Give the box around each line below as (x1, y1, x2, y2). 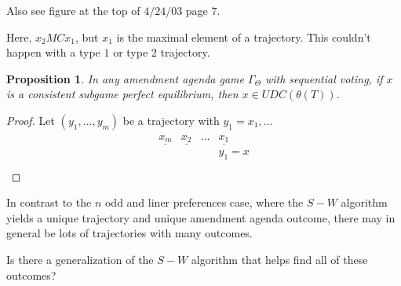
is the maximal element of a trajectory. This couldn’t (116, 28, 371, 45)
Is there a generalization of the (6, 251, 154, 267)
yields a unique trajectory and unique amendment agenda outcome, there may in (6, 209, 396, 225)
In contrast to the (6, 194, 92, 211)
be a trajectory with (122, 112, 220, 128)
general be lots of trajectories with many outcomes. (6, 225, 253, 241)
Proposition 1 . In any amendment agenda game (6, 70, 244, 86)
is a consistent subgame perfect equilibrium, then (6, 86, 239, 102)
